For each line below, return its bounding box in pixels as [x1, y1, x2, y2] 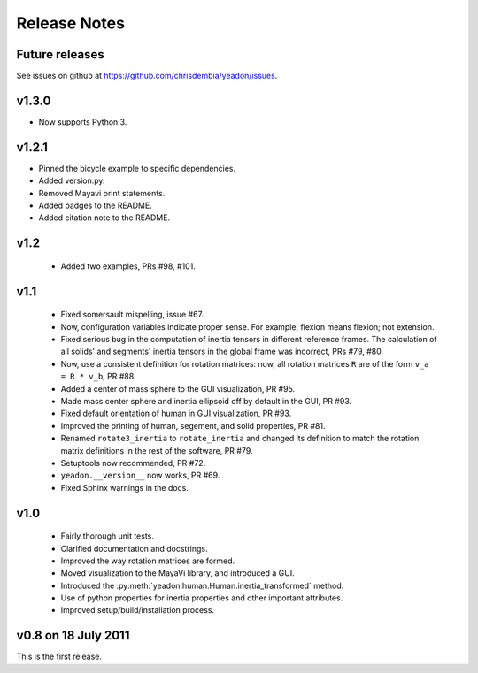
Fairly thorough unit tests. [60, 531, 155, 541]
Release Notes [16, 13, 126, 33]
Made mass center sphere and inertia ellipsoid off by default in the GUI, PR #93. [60, 395, 352, 406]
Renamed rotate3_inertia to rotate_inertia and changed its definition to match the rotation [60, 433, 420, 444]
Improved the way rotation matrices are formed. [60, 555, 235, 566]
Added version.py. [38, 175, 105, 186]
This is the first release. [16, 651, 102, 662]
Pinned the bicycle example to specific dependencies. [38, 163, 236, 173]
